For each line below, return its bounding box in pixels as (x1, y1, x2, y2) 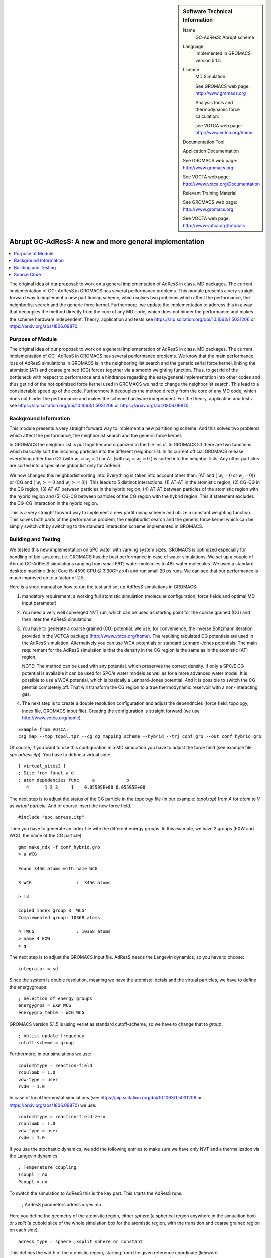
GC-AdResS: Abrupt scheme (195, 34, 254, 40)
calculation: (195, 113, 219, 119)
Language (183, 43, 204, 49)
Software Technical (183, 8, 233, 15)
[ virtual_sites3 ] (18, 763, 66, 769)
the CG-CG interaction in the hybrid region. (9, 500, 98, 506)
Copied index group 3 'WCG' (18, 908, 87, 913)
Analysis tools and (195, 99, 233, 105)
